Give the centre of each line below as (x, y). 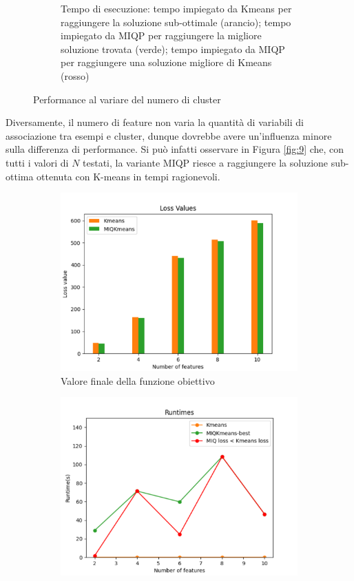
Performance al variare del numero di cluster (127, 99)
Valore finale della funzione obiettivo (138, 380)
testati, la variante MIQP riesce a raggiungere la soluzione (206, 162)
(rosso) (75, 75)
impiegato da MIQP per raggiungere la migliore (161, 35)
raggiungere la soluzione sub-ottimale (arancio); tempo (176, 22)
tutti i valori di (37, 162)
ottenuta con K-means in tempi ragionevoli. (128, 176)
